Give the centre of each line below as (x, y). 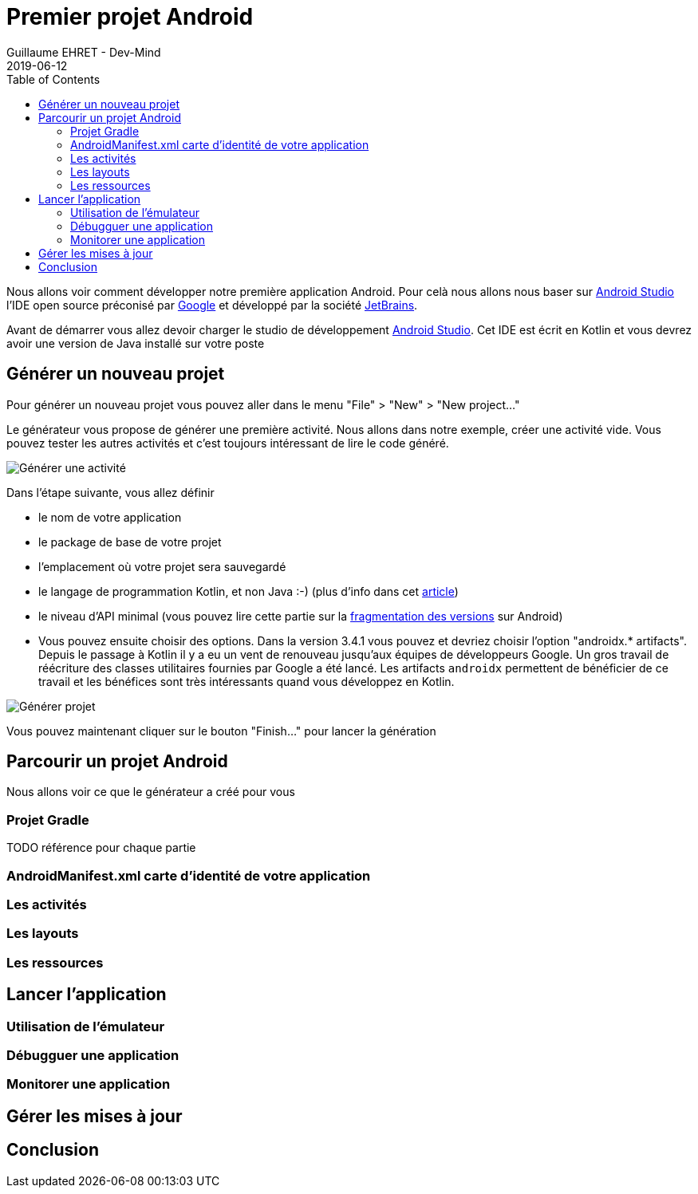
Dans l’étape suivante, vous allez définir (110, 492)
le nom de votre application (110, 517)
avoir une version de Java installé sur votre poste (136, 343)
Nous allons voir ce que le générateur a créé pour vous (151, 792)
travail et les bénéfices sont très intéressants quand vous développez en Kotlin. (246, 681)
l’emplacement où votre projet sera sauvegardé (162, 566)
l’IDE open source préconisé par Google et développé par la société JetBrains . (212, 305)
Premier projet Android (130, 17)
